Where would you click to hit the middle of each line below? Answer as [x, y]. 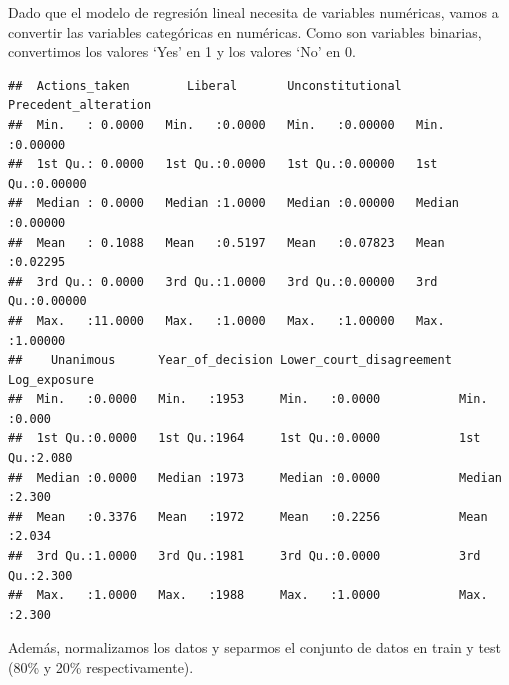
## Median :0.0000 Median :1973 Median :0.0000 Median [255, 477]
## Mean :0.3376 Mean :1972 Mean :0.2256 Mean [248, 516]
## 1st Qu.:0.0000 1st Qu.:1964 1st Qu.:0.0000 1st [244, 438]
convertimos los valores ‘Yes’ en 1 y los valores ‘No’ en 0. [182, 51]
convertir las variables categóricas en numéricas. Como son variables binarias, [245, 31]
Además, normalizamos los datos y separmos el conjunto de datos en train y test [255, 647]
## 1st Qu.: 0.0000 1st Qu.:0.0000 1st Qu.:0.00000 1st [223, 164]
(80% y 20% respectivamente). [101, 667]
